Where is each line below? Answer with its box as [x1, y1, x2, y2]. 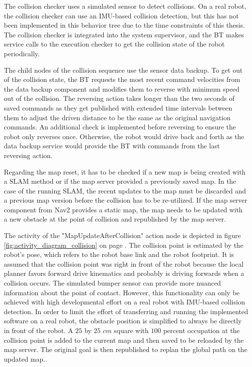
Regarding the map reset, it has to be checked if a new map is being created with [4, 166, 246, 176]
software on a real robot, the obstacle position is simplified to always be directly [4, 316, 242, 326]
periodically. [4, 48, 40, 58]
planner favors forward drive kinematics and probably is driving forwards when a [4, 268, 244, 278]
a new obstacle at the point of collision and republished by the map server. [4, 214, 226, 224]
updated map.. [4, 353, 47, 364]
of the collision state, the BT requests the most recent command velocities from [4, 74, 240, 84]
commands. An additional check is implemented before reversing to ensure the [4, 122, 236, 132]
